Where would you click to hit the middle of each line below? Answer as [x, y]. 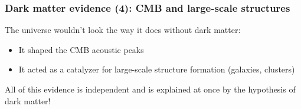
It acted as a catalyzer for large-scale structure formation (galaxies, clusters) [157, 69]
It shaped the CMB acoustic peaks [81, 49]
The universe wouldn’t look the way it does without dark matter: [123, 30]
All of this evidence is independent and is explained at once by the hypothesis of [150, 89]
